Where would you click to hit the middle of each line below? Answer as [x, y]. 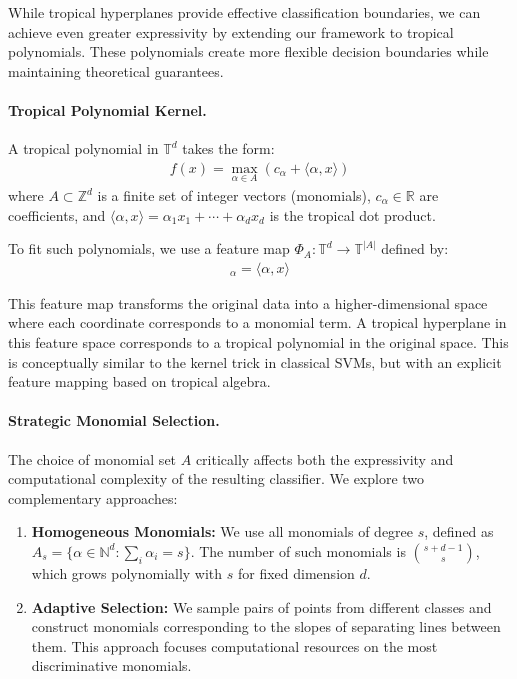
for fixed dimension [296, 572]
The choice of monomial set [92, 458]
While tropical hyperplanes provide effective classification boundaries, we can [244, 12]
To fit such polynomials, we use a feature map [149, 248]
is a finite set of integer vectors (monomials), [234, 195]
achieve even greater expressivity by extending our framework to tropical [231, 31]
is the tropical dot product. [352, 214]
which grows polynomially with [127, 572]
